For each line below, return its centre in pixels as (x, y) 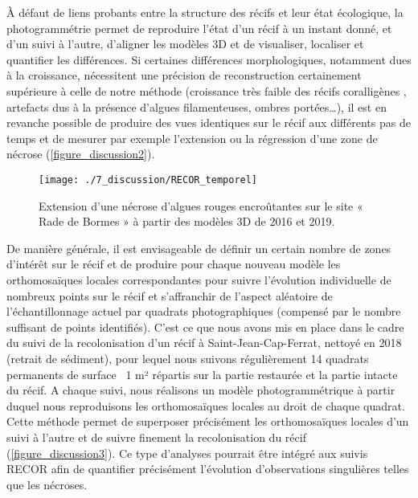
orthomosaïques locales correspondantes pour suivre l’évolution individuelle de (199, 279)
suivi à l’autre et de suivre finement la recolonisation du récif (156, 437)
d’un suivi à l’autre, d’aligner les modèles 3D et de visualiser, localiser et (185, 44)
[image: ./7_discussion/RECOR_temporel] (148, 180)
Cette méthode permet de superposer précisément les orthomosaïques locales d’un (208, 421)
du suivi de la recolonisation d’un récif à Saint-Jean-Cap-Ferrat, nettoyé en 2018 (204, 343)
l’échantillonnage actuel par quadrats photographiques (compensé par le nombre (204, 311)
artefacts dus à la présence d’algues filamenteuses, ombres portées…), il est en (197, 106)
